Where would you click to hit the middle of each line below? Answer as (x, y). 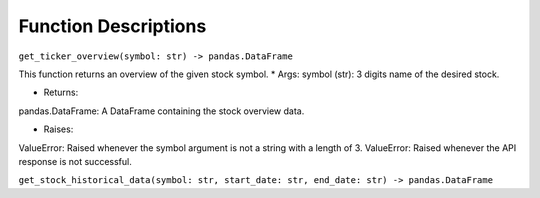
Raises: (58, 129)
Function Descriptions (112, 26)
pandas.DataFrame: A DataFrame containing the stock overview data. (161, 111)
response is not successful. (75, 161)
